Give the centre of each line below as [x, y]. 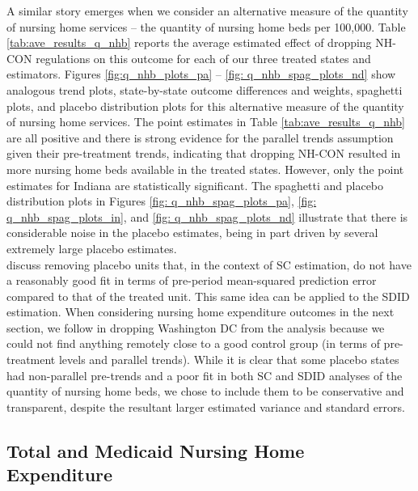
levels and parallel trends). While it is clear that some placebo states [229, 360]
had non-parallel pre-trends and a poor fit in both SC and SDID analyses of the [205, 375]
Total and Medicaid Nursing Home [156, 450]
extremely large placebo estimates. [92, 248]
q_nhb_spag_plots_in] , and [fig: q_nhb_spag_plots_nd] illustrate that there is [207, 216]
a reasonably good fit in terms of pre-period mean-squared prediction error [192, 280]
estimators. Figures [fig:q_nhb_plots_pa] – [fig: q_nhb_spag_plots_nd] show [201, 74]
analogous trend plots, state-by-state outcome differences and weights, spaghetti [205, 89]
